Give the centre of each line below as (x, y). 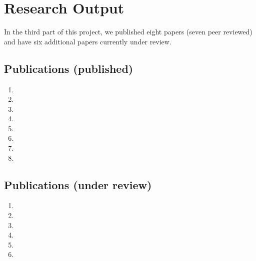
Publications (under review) (78, 184)
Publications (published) (69, 68)
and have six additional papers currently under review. (88, 41)
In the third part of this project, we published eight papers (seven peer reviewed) (128, 32)
